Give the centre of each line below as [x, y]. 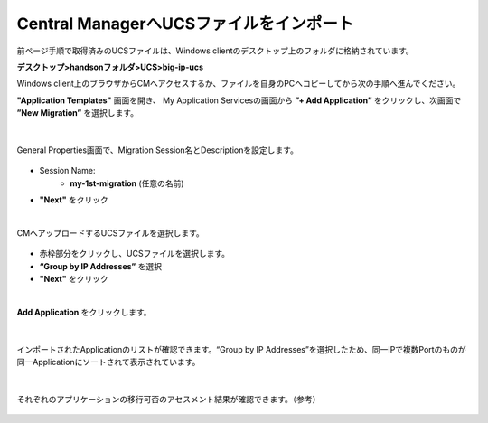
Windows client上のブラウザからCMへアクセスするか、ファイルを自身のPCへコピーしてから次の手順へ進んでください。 [239, 84]
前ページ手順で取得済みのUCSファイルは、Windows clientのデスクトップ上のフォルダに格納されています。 [216, 51]
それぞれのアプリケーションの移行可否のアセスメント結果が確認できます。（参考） [169, 399]
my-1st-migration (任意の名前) [127, 183]
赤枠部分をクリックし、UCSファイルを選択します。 [135, 254]
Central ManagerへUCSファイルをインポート [185, 23]
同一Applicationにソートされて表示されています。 [108, 362]
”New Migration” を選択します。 [78, 113]
